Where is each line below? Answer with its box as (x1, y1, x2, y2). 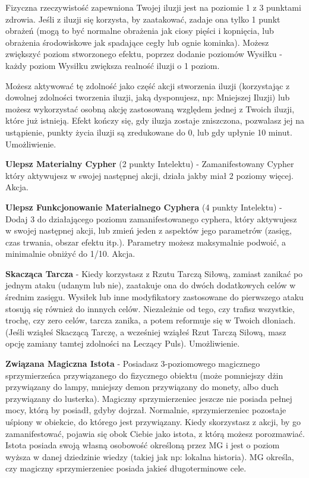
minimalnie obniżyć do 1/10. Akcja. (5, 247, 135, 260)
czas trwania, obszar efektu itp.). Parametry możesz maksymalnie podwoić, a (5, 235, 286, 248)
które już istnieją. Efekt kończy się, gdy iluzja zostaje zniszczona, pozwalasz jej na (5, 114, 305, 127)
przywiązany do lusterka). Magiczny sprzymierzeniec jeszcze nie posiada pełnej (5, 392, 292, 404)
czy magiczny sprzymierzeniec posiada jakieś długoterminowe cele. (5, 462, 247, 474)
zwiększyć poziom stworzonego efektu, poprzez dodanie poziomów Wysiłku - (5, 48, 282, 60)
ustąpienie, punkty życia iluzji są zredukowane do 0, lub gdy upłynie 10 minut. (5, 125, 292, 138)
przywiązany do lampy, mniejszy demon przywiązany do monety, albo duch (5, 380, 279, 393)
